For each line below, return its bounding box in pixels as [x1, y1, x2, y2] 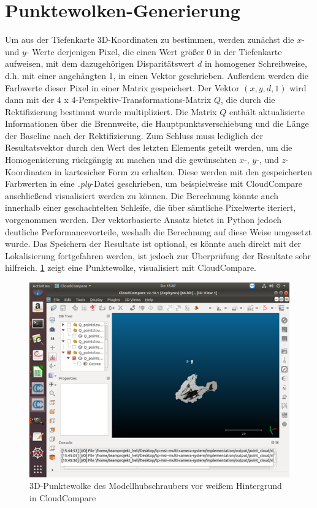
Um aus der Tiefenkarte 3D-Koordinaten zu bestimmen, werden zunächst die [5, 33, 294, 46]
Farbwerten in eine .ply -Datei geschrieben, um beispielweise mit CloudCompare [5, 177, 302, 190]
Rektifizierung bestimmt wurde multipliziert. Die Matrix [5, 105, 217, 118]
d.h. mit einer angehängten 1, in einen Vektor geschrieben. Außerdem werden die [5, 69, 308, 82]
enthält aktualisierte [229, 105, 305, 118]
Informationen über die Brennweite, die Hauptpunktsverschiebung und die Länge [5, 117, 309, 130]
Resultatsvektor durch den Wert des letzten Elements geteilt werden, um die [5, 141, 292, 154]
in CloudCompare [29, 491, 96, 504]
